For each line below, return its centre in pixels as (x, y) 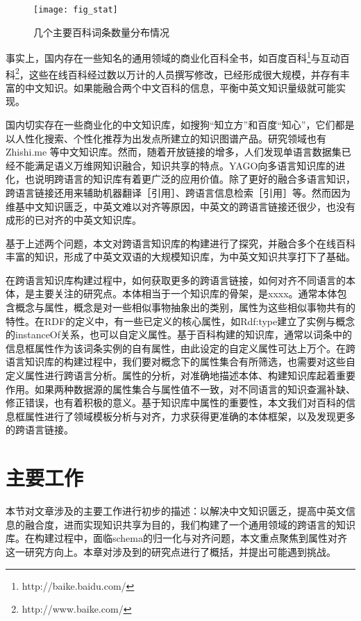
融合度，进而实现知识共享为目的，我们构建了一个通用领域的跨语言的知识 (190, 524)
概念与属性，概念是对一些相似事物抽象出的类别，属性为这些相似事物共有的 (185, 307)
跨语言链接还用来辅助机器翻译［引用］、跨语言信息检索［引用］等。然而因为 (178, 192)
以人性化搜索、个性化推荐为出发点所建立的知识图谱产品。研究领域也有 (166, 138)
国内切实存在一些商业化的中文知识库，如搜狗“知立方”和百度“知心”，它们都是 (180, 124)
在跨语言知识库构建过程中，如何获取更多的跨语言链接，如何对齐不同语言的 (176, 280)
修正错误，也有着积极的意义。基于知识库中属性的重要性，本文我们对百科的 (176, 403)
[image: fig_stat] (76, 10)
